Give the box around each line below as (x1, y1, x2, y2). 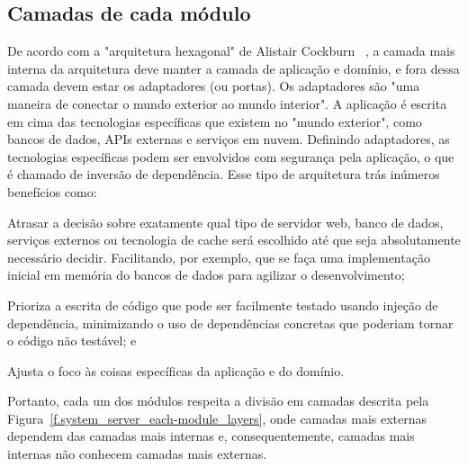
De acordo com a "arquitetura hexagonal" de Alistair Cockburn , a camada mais (7, 41, 455, 60)
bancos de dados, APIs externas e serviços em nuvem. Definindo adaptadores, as (7, 130, 450, 148)
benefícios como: (7, 182, 97, 201)
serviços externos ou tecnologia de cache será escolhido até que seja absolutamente (7, 230, 461, 249)
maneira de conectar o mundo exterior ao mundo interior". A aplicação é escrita (7, 94, 447, 112)
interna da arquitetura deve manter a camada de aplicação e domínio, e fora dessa (7, 58, 460, 77)
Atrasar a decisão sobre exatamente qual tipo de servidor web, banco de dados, (7, 212, 444, 231)
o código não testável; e (7, 331, 137, 350)
